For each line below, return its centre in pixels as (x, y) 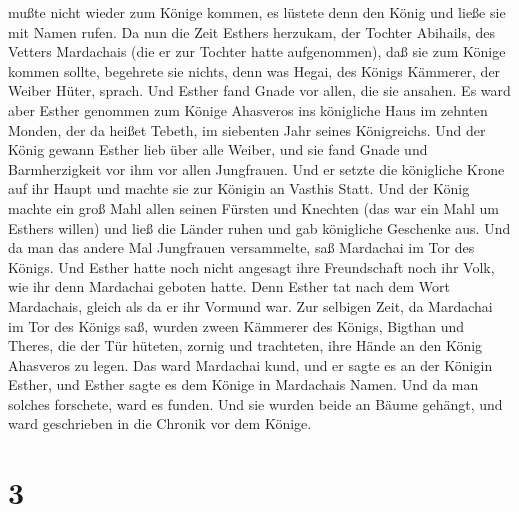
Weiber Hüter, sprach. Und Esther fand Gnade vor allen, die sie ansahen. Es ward (259, 90)
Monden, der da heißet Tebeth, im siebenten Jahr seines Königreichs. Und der (247, 129)
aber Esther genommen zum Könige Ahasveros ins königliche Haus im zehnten (248, 109)
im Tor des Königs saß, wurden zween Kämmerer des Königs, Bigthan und (236, 325)
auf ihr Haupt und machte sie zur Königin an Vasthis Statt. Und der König (239, 188)
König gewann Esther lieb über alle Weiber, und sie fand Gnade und (218, 149)
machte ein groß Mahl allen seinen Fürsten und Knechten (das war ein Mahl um (254, 207)
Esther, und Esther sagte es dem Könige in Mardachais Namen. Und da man (243, 384)
